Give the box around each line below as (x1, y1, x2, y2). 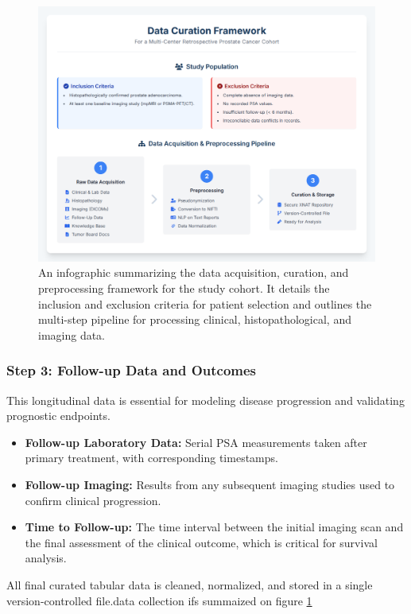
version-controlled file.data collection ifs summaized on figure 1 (6, 592, 312, 608)
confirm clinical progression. (25, 492, 161, 508)
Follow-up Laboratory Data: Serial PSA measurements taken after (25, 433, 367, 450)
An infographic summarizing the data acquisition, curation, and (38, 264, 349, 281)
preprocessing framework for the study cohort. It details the (38, 280, 330, 297)
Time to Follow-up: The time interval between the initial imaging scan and (25, 519, 404, 535)
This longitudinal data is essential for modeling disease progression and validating (6, 391, 405, 408)
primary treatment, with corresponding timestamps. (25, 449, 278, 466)
